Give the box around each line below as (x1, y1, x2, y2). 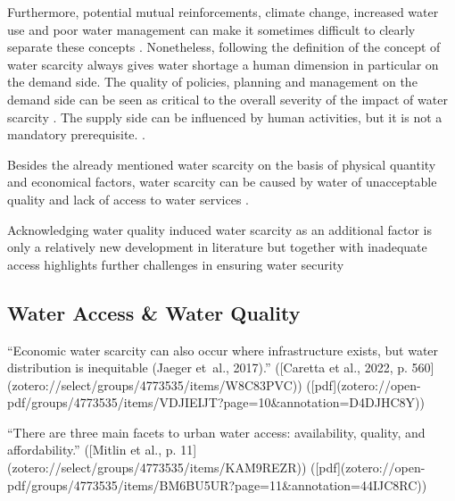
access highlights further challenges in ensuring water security (7, 255, 344, 273)
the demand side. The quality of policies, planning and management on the (7, 72, 418, 91)
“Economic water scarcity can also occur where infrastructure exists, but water (7, 340, 439, 359)
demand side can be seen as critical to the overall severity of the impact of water (7, 89, 448, 108)
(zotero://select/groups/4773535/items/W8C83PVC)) (7, 375, 302, 394)
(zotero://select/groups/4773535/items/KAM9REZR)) (7, 458, 307, 477)
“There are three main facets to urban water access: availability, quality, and (7, 422, 426, 441)
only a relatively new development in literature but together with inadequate (7, 238, 427, 256)
